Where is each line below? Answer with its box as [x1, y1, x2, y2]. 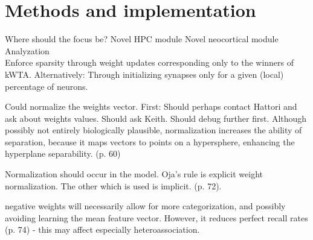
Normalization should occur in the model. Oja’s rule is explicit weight [5, 168, 263, 180]
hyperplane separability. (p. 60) [5, 147, 121, 160]
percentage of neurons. [5, 80, 88, 92]
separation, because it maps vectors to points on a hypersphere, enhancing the [5, 135, 295, 148]
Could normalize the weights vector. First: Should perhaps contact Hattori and [5, 100, 297, 113]
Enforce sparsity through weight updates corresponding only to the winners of [5, 56, 294, 69]
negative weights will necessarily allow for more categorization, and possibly [5, 200, 286, 212]
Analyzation [5, 44, 50, 57]
